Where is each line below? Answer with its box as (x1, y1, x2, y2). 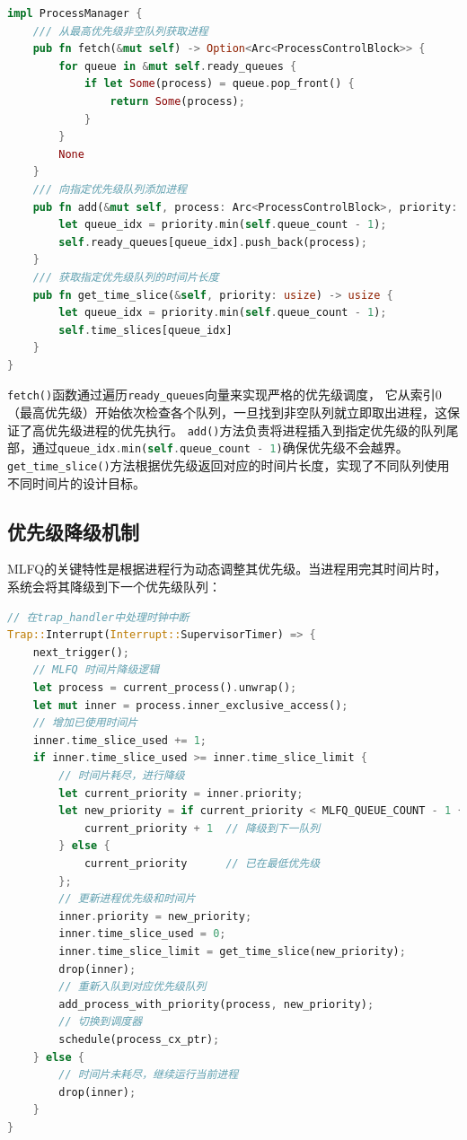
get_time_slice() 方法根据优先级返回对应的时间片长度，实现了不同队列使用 (7, 456, 450, 475)
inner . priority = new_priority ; (58, 909, 252, 923)
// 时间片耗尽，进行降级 (58, 769, 185, 783)
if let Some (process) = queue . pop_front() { (84, 77, 355, 91)
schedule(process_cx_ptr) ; (58, 1032, 220, 1046)
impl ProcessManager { (7, 7, 143, 20)
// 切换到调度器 (58, 1015, 143, 1029)
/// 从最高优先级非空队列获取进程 (32, 24, 208, 38)
